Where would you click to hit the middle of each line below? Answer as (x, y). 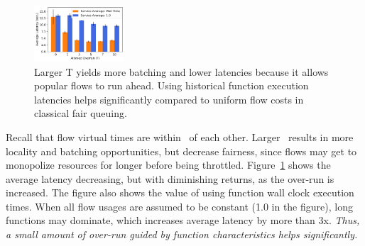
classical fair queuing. (81, 113)
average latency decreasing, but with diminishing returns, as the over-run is (170, 178)
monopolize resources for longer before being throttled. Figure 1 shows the (168, 165)
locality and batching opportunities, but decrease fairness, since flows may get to (181, 151)
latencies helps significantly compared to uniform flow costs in (169, 99)
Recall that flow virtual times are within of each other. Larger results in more (180, 136)
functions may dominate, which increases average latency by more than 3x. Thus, (183, 220)
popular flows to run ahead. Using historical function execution (171, 85)
